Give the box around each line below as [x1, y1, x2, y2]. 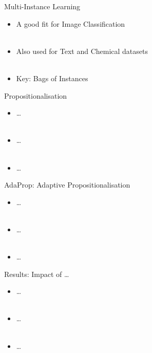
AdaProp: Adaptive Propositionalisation [4, 179, 130, 190]
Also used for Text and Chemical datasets [16, 45, 148, 56]
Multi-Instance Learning [4, 1, 81, 11]
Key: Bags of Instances [16, 72, 88, 83]
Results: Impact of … [4, 268, 69, 279]
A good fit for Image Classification [16, 18, 125, 29]
